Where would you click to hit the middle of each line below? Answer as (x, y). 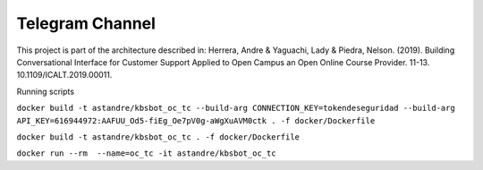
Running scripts (46, 91)
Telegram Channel (86, 23)
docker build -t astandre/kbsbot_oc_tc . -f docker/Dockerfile (158, 137)
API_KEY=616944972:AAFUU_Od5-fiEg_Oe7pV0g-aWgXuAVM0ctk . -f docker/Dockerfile (196, 120)
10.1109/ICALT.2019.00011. (64, 75)
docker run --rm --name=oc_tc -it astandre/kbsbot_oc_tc (146, 153)
